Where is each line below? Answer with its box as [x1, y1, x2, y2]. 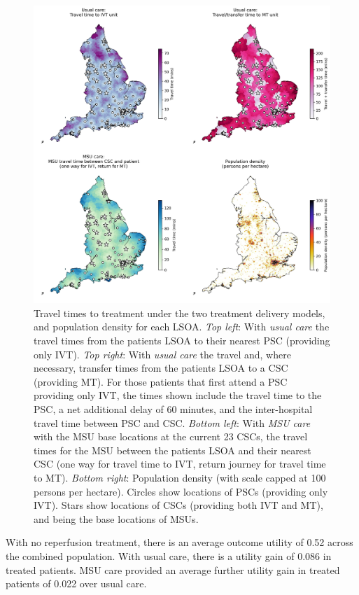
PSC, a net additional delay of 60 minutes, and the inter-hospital [34, 401, 313, 416]
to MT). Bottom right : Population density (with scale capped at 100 [34, 470, 326, 484]
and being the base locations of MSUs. [34, 511, 199, 526]
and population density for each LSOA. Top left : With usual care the [34, 319, 330, 334]
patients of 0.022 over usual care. [6, 576, 147, 591]
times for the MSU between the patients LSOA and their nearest [34, 442, 311, 457]
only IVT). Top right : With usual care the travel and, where [34, 346, 291, 361]
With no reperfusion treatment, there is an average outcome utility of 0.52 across [6, 535, 353, 549]
